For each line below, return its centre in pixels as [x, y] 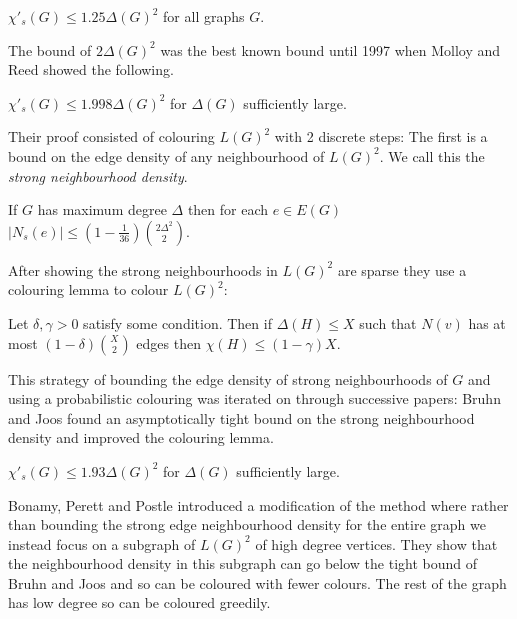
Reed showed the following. [91, 69]
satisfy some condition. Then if [177, 322]
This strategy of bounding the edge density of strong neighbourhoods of [228, 378]
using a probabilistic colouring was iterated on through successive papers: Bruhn [254, 398]
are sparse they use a [402, 269]
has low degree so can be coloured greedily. [139, 602]
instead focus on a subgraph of [102, 543]
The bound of [50, 49]
